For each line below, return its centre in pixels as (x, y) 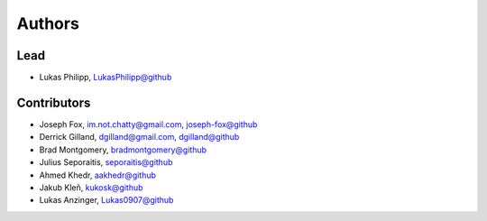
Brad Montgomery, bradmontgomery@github (123, 150)
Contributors (54, 102)
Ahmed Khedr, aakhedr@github (98, 175)
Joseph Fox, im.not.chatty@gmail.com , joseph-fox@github (148, 124)
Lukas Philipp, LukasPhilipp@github (106, 78)
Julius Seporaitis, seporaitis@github (106, 162)
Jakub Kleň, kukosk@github (91, 187)
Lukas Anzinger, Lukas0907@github (106, 200)
